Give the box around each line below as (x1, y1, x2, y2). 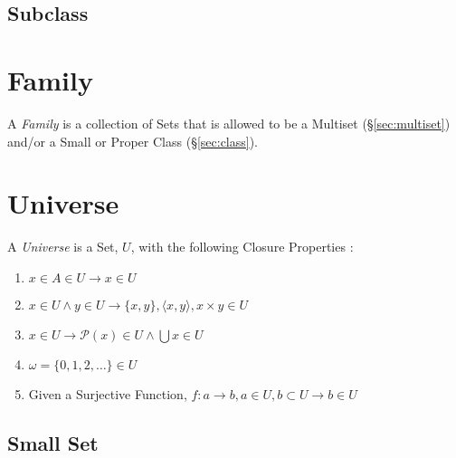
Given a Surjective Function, (28, 384, 187, 403)
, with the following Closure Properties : (130, 237, 354, 256)
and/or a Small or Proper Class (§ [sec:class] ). (7, 131, 259, 150)
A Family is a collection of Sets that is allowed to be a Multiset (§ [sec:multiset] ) (7, 113, 451, 132)
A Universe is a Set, (7, 237, 119, 256)
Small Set (7, 428, 99, 456)
